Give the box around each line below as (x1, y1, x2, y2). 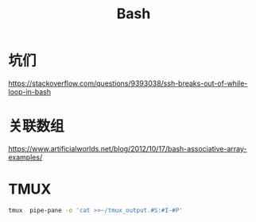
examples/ (8, 152, 43, 162)
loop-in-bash (8, 86, 52, 96)
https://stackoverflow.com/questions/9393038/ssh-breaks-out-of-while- (8, 78, 248, 88)
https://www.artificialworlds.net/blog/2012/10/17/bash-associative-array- (8, 144, 247, 153)
